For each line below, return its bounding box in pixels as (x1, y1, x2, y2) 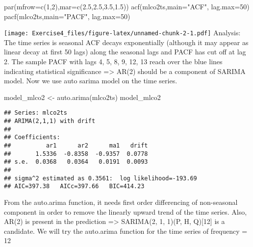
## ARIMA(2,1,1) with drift (4, 118, 96, 125)
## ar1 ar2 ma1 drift (4, 142, 148, 149)
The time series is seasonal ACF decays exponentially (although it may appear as (4, 37, 249, 47)
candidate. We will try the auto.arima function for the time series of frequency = (4, 225, 248, 236)
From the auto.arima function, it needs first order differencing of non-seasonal (4, 197, 238, 207)
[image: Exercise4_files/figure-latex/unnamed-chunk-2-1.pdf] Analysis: (4, 27, 241, 38)
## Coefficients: (4, 134, 60, 141)
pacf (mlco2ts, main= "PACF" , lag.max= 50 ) (4, 11, 130, 21)
